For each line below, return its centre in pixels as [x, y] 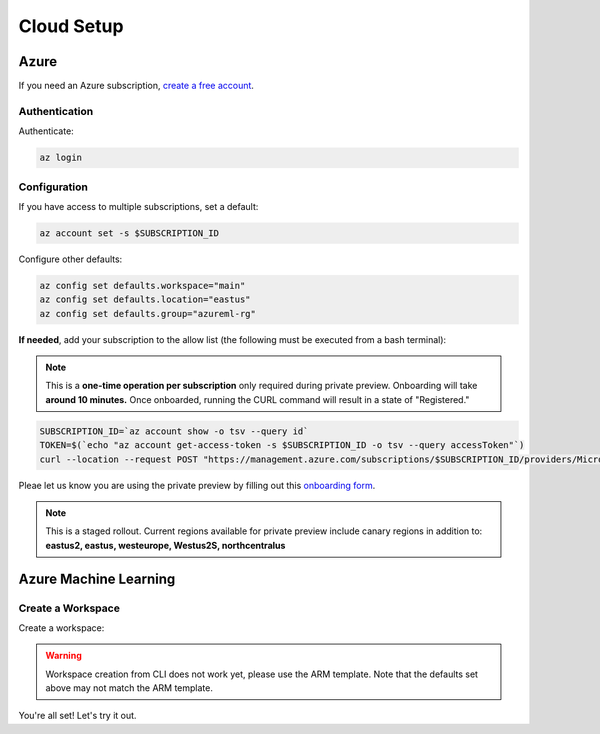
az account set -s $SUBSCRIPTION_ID [129, 233]
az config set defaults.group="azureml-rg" [148, 313]
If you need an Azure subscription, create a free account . [136, 86]
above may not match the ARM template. [129, 688]
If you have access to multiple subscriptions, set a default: [138, 206]
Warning [63, 656]
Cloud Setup [71, 26]
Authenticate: [46, 131]
